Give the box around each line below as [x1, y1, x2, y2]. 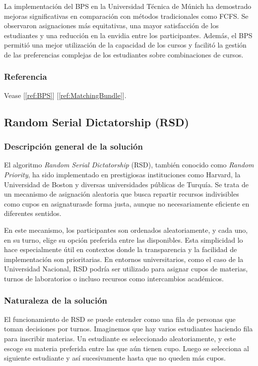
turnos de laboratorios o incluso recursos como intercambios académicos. [4, 273, 224, 283]
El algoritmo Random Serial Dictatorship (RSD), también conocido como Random [4, 159, 254, 170]
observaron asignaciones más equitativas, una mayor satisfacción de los [4, 20, 219, 31]
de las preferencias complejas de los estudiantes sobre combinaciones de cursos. [4, 49, 244, 59]
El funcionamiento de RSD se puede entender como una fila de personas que [4, 314, 236, 324]
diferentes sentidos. [4, 208, 62, 218]
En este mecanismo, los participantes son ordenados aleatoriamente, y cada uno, [4, 224, 248, 235]
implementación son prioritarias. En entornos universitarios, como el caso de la [4, 254, 244, 264]
